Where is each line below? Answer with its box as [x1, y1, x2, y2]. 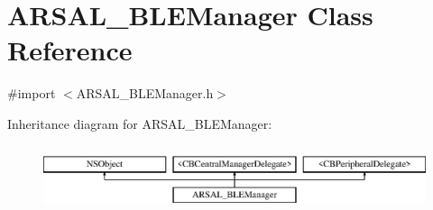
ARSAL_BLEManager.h [76, 84, 214, 103]
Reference [7, 32, 133, 68]
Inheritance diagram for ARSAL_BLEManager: [7, 114, 272, 132]
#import [7, 84, 56, 103]
